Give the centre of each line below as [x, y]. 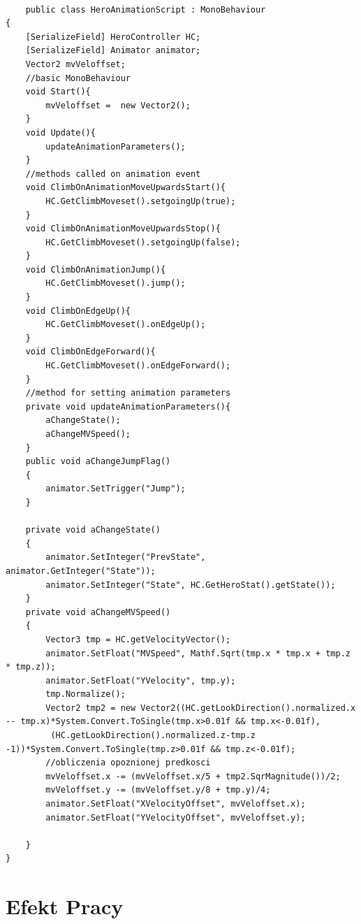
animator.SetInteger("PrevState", [126, 557]
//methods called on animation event [113, 174]
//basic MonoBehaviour [78, 78]
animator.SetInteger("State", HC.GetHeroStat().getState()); [191, 585]
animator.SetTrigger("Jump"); [116, 489]
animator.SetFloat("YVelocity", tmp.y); [141, 680]
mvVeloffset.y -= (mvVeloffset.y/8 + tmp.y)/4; [158, 790]
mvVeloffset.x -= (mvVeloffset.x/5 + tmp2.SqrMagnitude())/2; [193, 776]
